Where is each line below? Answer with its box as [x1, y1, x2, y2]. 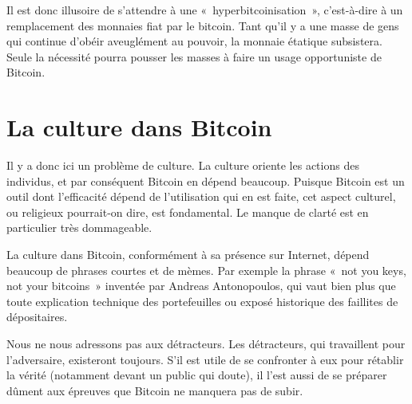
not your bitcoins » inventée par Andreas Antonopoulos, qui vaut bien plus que [6, 277, 396, 294]
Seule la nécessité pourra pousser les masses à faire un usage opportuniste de [6, 48, 382, 65]
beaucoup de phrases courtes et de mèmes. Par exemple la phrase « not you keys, [6, 261, 406, 278]
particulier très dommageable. [6, 219, 153, 236]
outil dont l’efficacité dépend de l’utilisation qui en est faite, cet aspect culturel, [6, 188, 396, 205]
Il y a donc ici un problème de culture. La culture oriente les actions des [6, 157, 359, 174]
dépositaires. [6, 308, 68, 325]
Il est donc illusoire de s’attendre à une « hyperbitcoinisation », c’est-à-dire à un [6, 2, 403, 18]
